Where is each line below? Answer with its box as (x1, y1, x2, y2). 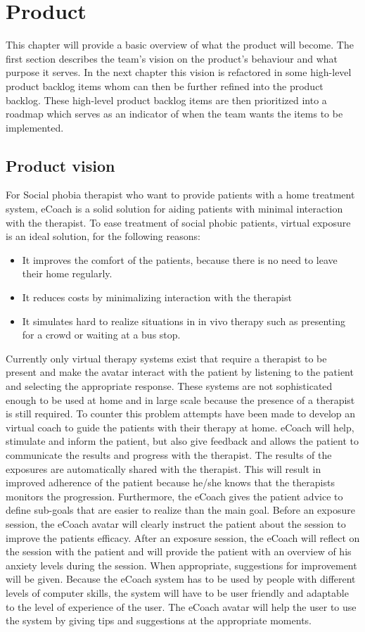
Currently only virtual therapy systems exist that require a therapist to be (6, 350, 327, 365)
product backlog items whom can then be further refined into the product (6, 78, 324, 93)
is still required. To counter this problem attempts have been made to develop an (6, 406, 356, 421)
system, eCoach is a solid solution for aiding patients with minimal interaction (6, 201, 343, 216)
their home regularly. (22, 266, 113, 281)
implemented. (6, 120, 64, 134)
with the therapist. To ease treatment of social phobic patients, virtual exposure (6, 215, 351, 229)
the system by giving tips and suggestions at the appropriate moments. (6, 613, 312, 628)
